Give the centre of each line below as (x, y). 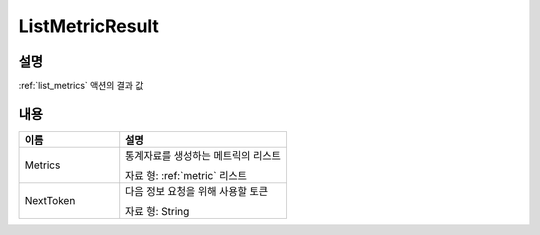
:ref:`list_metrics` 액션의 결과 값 (81, 86)
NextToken (50, 200)
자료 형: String (157, 211)
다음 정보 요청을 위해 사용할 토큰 (197, 191)
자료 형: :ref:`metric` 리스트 (186, 175)
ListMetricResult (89, 26)
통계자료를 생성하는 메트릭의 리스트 (203, 155)
